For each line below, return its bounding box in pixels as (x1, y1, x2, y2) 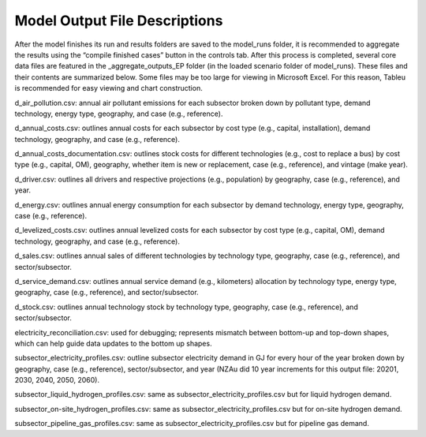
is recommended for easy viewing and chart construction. (14, 84, 203, 93)
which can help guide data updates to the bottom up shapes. (14, 338, 212, 348)
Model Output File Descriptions (14, 12, 223, 29)
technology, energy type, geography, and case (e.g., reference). (14, 109, 223, 118)
